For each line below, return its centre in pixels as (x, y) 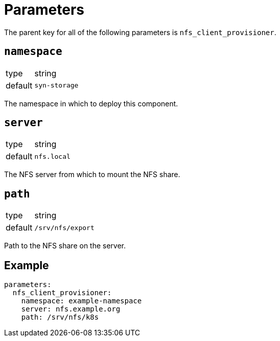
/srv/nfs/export (64, 228)
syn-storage (56, 86)
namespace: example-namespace (81, 301)
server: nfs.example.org (71, 309)
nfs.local (53, 156)
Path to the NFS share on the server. (65, 246)
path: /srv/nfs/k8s (60, 317)
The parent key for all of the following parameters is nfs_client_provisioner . (140, 32)
